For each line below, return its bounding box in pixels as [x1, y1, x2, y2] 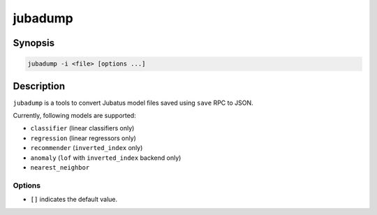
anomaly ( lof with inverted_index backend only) [30, 154, 182, 162]
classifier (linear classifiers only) [30, 124, 135, 133]
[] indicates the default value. [30, 195, 118, 204]
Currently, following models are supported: [13, 112, 136, 120]
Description [13, 80, 66, 92]
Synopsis [13, 37, 55, 49]
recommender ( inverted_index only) [30, 144, 143, 152]
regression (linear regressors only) [30, 133, 136, 142]
